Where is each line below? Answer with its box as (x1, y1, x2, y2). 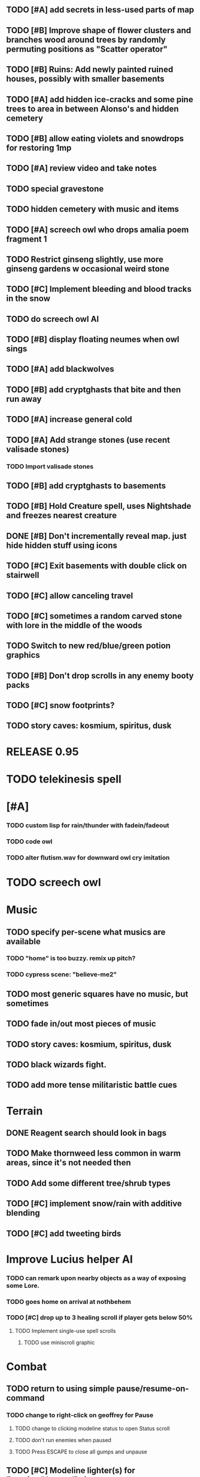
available (6, 936, 41, 947)
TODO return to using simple (6, 1384, 115, 1394)
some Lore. (6, 1281, 40, 1290)
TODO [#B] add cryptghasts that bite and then (6, 384, 181, 395)
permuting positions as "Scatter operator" (6, 44, 168, 54)
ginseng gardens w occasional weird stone (6, 264, 169, 274)
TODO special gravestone (6, 183, 104, 194)
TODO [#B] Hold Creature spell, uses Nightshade (6, 501, 192, 511)
